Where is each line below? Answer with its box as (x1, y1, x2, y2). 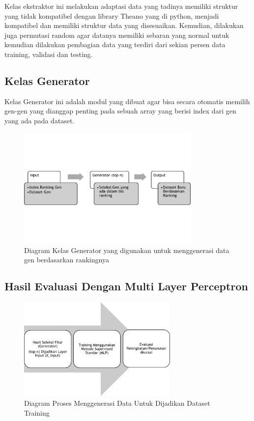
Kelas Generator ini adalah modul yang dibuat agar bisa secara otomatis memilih (4, 96, 250, 106)
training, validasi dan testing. (4, 49, 93, 59)
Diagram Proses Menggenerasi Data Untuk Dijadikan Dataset (24, 397, 210, 408)
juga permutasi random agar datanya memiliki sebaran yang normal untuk (4, 29, 229, 40)
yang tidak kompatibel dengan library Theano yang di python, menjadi (4, 10, 219, 21)
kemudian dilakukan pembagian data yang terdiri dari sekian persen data (4, 39, 226, 50)
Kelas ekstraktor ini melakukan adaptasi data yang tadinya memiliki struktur (4, 1, 238, 11)
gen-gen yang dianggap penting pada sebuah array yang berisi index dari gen (4, 106, 236, 116)
